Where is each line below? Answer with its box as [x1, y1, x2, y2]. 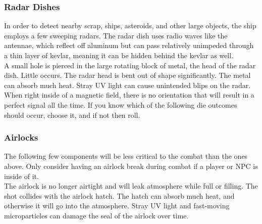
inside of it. [4, 170, 39, 181]
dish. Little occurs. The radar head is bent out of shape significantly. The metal [4, 70, 251, 80]
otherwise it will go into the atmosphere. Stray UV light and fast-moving [4, 200, 230, 211]
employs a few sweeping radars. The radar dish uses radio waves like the [4, 30, 228, 40]
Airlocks [4, 131, 38, 144]
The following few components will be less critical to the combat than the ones [4, 151, 248, 161]
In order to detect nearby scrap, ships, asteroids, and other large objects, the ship [4, 20, 256, 31]
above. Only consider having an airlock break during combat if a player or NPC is [4, 160, 258, 171]
